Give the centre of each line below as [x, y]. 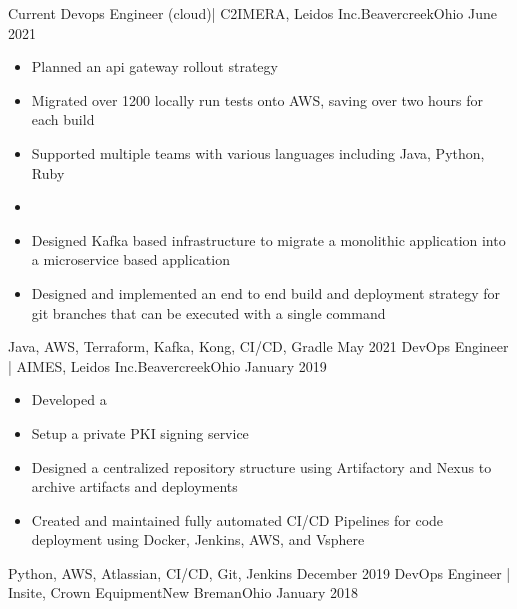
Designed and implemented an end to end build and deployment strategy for [266, 292]
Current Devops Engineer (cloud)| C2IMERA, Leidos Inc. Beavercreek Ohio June [253, 13]
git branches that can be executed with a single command [208, 312]
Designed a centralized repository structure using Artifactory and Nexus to [261, 466]
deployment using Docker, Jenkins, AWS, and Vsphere [198, 539]
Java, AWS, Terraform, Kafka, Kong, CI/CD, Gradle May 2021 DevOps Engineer [258, 346]
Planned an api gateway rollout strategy [154, 66]
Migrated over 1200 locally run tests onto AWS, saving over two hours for [257, 99]
